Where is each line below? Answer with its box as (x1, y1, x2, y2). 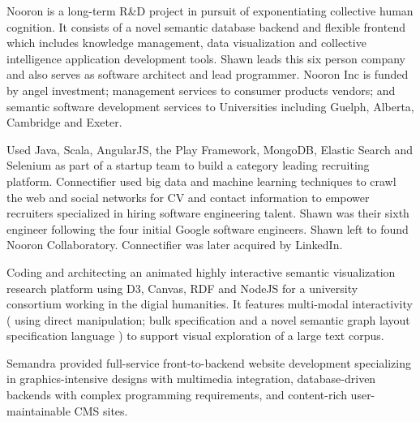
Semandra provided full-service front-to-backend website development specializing (6, 354, 411, 371)
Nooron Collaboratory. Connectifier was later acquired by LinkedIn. (6, 236, 343, 253)
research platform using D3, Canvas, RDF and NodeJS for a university (6, 279, 358, 296)
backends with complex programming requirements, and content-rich (6, 386, 347, 403)
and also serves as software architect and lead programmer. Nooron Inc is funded (6, 66, 409, 83)
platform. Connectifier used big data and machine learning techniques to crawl (6, 172, 396, 189)
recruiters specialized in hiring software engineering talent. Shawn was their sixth (6, 205, 409, 222)
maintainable (6, 402, 71, 419)
